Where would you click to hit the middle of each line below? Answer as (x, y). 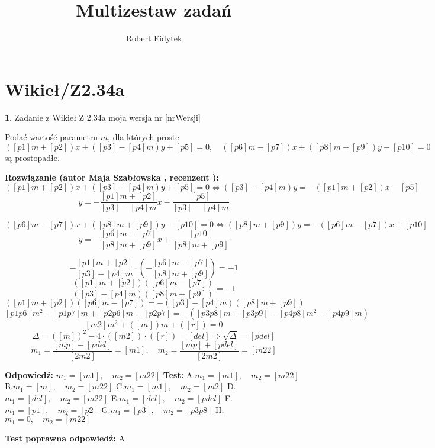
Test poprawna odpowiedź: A (65, 438)
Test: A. (179, 374)
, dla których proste (144, 137)
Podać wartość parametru (51, 137)
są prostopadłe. (32, 157)
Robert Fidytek (154, 38)
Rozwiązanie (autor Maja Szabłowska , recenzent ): (112, 177)
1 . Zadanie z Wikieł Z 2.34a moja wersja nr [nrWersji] (103, 117)
